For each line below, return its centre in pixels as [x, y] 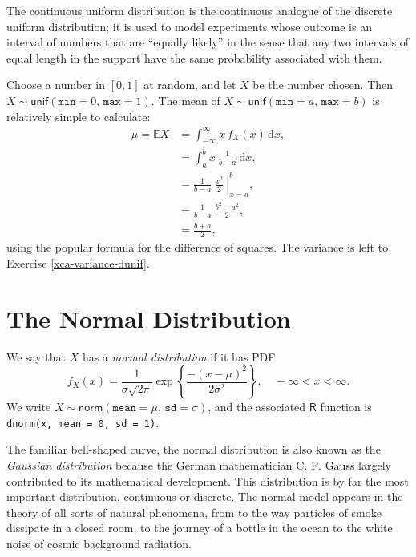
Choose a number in [56, 85]
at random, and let [190, 85]
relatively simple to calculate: [79, 116]
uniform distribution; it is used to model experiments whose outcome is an [189, 26]
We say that [36, 356]
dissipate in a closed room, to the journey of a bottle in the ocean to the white [200, 528]
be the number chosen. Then [323, 85]
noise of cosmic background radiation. [99, 543]
